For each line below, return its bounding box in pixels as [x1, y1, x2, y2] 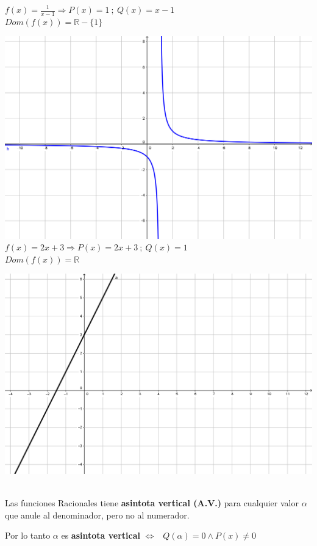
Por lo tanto [5, 529, 51, 542]
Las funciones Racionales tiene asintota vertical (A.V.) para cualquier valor [5, 496, 299, 509]
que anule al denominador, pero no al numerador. [5, 508, 190, 521]
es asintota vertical [61, 529, 140, 542]
